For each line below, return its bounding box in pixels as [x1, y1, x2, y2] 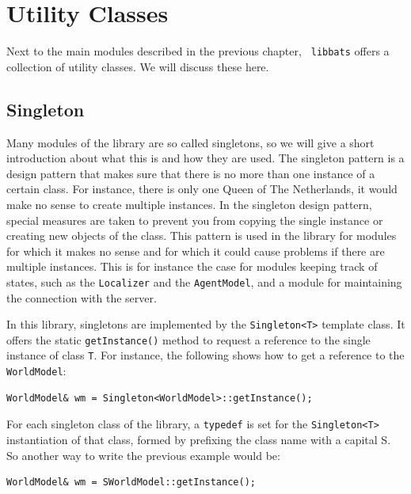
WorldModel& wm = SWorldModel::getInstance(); [6, 477, 256, 488]
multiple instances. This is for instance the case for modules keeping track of [6, 258, 378, 275]
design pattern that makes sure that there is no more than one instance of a [6, 165, 375, 181]
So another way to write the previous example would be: [6, 446, 280, 463]
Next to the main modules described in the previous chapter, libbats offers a [6, 43, 390, 59]
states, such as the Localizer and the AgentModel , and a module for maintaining [6, 273, 402, 290]
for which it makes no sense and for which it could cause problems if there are [6, 242, 385, 259]
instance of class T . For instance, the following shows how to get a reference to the [6, 347, 405, 363]
